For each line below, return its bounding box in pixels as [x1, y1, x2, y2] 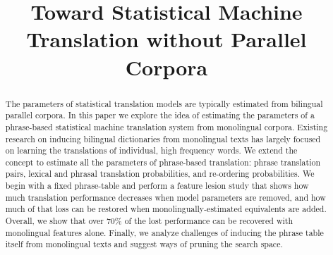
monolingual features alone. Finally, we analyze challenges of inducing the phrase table [5, 226, 324, 238]
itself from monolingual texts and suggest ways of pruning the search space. [5, 238, 283, 250]
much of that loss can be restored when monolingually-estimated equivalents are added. [5, 203, 327, 215]
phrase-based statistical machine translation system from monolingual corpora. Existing [5, 120, 328, 132]
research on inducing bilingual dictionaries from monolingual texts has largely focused [5, 132, 321, 144]
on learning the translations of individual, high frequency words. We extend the [5, 144, 298, 156]
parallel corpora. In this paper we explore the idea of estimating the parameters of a [5, 109, 315, 121]
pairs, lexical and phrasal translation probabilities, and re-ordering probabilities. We [5, 168, 315, 180]
